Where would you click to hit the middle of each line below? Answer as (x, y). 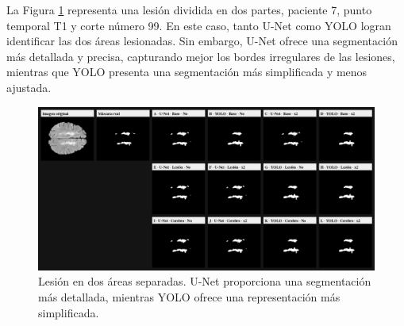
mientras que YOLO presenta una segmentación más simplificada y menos (187, 72)
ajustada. (29, 87)
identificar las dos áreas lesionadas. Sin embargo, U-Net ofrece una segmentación (202, 41)
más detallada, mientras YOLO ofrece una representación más (189, 296)
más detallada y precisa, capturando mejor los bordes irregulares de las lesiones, (201, 56)
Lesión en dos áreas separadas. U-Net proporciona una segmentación (205, 281)
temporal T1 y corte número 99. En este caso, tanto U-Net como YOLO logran (199, 25)
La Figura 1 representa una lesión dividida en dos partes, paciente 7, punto (189, 10)
